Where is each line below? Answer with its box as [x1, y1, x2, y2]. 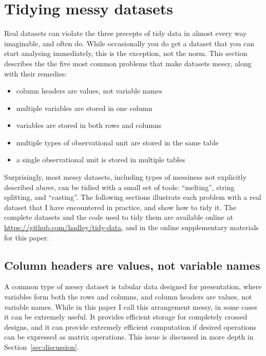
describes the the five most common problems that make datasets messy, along [4, 58, 252, 68]
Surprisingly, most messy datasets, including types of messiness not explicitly [4, 172, 246, 182]
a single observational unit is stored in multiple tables [16, 154, 185, 165]
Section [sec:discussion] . [4, 341, 79, 352]
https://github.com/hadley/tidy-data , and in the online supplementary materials [4, 222, 259, 233]
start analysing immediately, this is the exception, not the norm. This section [4, 48, 248, 59]
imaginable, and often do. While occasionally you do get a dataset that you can [4, 38, 255, 48]
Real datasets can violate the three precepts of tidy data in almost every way [4, 28, 247, 39]
